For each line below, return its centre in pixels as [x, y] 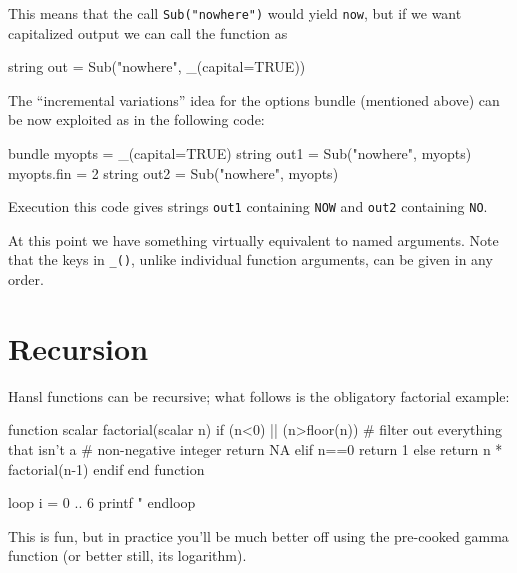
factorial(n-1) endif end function [106, 468]
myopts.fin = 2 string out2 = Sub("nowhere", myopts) [173, 172]
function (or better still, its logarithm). [127, 555]
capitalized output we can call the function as [148, 32]
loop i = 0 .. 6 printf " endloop [102, 502]
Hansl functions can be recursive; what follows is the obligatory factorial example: [259, 395]
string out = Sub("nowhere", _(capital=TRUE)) [157, 66]
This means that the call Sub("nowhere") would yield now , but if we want [235, 13]
